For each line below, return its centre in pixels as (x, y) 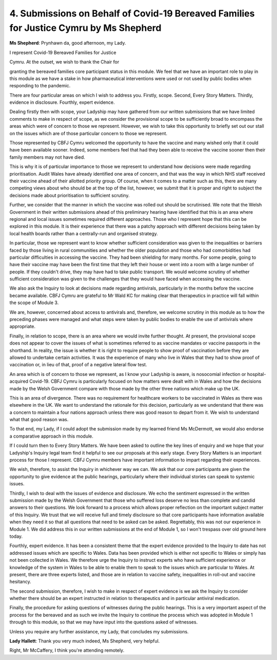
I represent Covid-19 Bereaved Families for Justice (63, 52)
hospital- (256, 374)
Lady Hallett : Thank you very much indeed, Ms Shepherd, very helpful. (85, 641)
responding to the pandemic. (40, 86)
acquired (19, 381)
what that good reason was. (39, 420)
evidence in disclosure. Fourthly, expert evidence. (62, 102)
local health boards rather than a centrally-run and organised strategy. (84, 233)
